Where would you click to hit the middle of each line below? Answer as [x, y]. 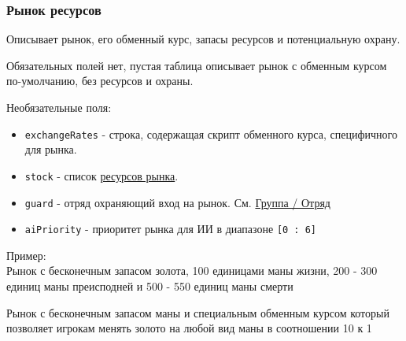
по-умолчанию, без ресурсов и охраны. [100, 81]
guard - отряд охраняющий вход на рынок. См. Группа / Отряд [177, 202]
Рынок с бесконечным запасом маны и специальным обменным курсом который [198, 312]
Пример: [26, 255]
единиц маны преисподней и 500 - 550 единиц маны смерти [150, 286]
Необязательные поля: [59, 107]
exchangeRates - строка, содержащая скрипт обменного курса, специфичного [211, 133]
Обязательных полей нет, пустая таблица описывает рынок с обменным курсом [197, 65]
